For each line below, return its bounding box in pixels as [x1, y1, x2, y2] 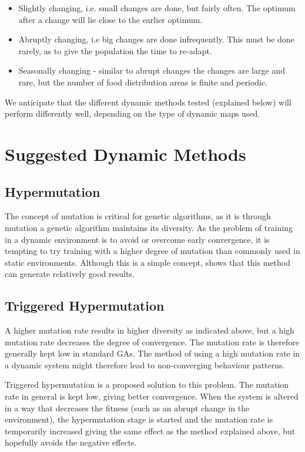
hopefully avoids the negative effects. [5, 436, 137, 448]
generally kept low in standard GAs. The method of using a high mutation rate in [5, 347, 300, 359]
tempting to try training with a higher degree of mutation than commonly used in [5, 245, 300, 257]
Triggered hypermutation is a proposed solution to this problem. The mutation [5, 378, 289, 391]
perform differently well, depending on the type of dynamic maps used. [5, 107, 260, 120]
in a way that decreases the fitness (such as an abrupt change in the [5, 401, 250, 414]
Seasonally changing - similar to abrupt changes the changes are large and [18, 64, 285, 77]
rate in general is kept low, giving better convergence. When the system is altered [5, 390, 299, 402]
